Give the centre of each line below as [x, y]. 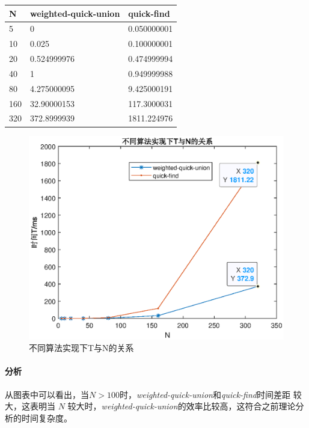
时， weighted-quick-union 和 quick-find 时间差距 [205, 394]
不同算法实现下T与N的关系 [81, 348]
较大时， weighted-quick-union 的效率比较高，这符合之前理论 [182, 406]
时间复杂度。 [47, 417]
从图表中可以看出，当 [47, 394]
